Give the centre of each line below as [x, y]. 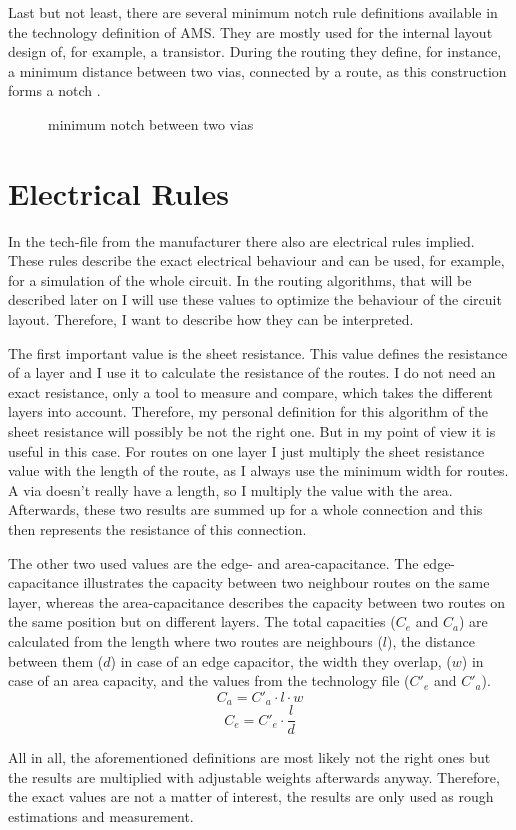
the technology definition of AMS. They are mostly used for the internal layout [250, 31]
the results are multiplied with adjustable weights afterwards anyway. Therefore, [254, 776]
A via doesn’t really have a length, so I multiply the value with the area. [230, 489]
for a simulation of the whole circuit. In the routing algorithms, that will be [240, 279]
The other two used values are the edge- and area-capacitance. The [213, 562]
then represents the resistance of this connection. [157, 529]
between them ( [56, 660]
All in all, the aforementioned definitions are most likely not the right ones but [249, 757]
